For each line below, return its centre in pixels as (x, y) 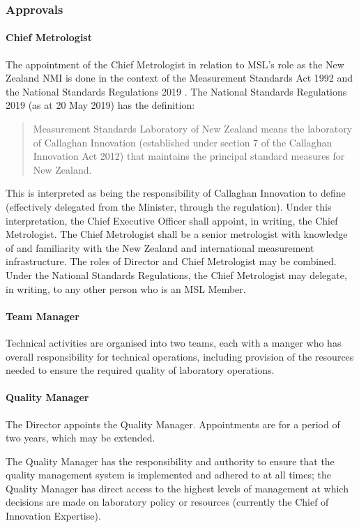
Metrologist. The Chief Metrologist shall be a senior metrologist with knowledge (177, 234)
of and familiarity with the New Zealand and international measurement (160, 247)
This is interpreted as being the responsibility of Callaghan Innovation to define (176, 193)
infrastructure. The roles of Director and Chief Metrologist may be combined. (171, 261)
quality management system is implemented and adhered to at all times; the (168, 475)
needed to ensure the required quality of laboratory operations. (140, 370)
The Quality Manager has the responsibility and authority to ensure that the (170, 461)
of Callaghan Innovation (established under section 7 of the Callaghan (183, 142)
